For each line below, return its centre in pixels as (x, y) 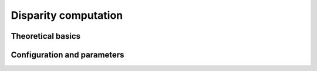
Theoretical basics (46, 36)
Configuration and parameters (68, 55)
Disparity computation (67, 15)
